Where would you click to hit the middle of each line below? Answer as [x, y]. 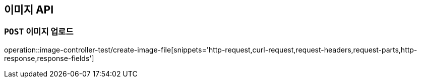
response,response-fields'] [49, 58]
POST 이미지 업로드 [39, 32]
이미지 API [29, 10]
